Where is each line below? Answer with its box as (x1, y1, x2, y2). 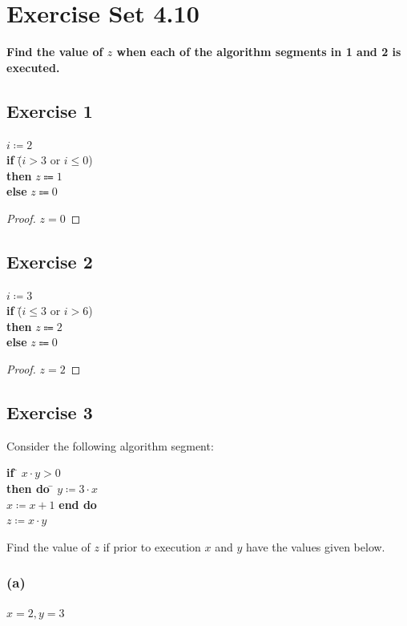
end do (58, 495, 97, 512)
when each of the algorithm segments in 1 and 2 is (116, 43, 401, 60)
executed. (6, 59, 60, 75)
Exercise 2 (6, 248, 93, 273)
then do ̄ (6, 480, 54, 497)
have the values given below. (245, 538, 385, 555)
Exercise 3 (6, 400, 93, 425)
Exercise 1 (6, 98, 93, 123)
